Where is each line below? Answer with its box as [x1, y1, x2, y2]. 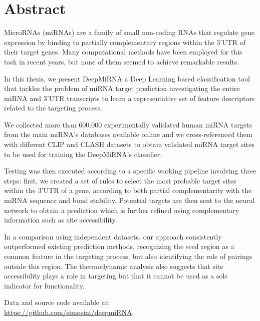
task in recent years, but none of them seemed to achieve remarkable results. [4, 56, 239, 66]
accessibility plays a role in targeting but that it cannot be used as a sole [4, 270, 228, 281]
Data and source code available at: [4, 297, 110, 307]
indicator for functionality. [4, 280, 85, 290]
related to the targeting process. [4, 102, 102, 113]
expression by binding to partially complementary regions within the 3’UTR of [4, 36, 246, 47]
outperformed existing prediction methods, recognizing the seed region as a [4, 241, 234, 251]
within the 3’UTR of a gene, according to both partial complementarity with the [4, 185, 252, 195]
